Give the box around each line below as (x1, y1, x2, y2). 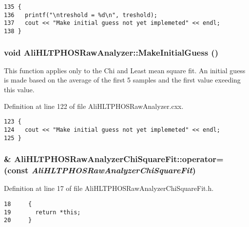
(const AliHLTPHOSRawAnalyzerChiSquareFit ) (4, 164, 196, 176)
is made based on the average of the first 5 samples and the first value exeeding (4, 75, 241, 85)
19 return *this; (4, 208, 81, 216)
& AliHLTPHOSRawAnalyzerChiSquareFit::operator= (4, 153, 224, 165)
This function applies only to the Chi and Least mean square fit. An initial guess (4, 65, 246, 75)
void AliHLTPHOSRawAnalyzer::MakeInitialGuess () (4, 46, 218, 58)
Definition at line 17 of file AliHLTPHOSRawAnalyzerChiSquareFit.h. (4, 183, 214, 193)
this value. (4, 84, 35, 95)
